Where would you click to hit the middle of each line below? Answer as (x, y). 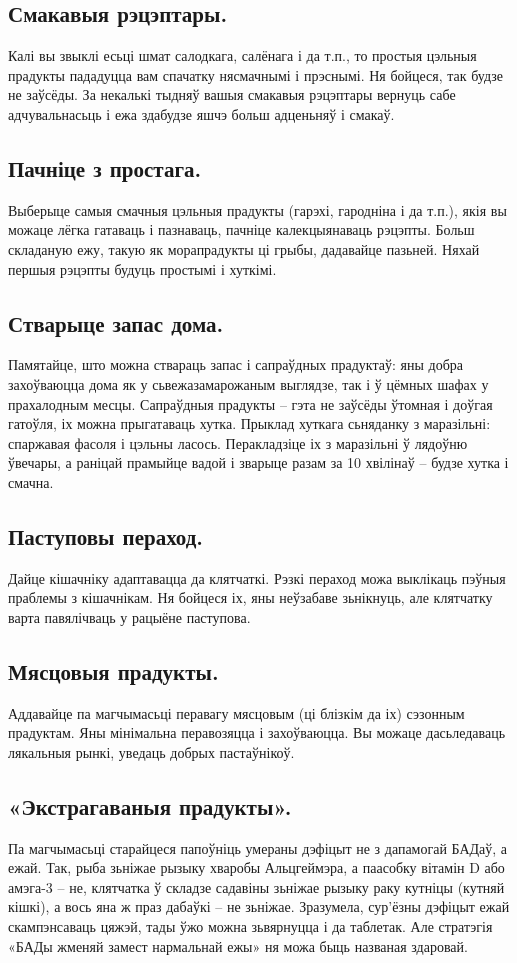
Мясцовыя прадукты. (113, 670)
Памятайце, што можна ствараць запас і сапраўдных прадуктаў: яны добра (235, 364)
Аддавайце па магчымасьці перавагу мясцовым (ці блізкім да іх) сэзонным (236, 712)
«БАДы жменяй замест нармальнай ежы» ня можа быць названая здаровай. (238, 945)
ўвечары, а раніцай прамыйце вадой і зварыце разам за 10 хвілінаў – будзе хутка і (258, 462)
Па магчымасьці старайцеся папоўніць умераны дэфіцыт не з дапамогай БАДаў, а (258, 847)
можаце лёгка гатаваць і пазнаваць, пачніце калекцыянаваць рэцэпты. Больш (241, 229)
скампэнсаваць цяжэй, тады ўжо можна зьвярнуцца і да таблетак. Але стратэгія (250, 926)
